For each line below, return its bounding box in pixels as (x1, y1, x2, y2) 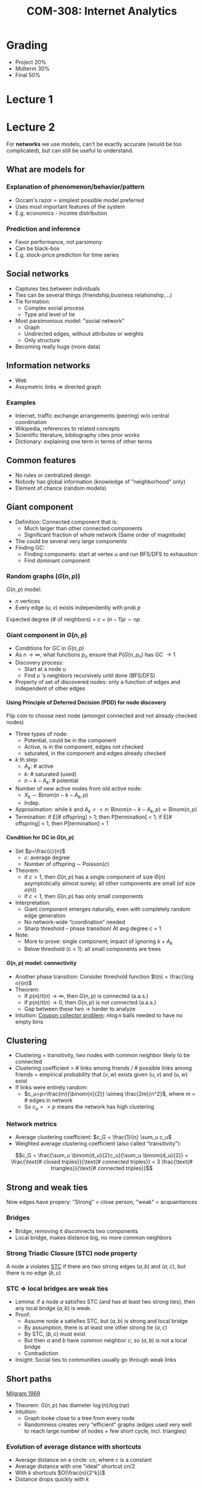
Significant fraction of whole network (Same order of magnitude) (24, 531, 186, 538)
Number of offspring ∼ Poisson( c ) (24, 860, 110, 867)
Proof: (15, 1311, 31, 1318)
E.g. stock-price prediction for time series (15, 251, 119, 259)
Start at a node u (24, 665, 66, 672)
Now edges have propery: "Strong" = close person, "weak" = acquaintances (6, 1199, 198, 1206)
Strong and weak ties (6, 1182, 88, 1192)
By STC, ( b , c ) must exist (24, 1330, 86, 1338)
